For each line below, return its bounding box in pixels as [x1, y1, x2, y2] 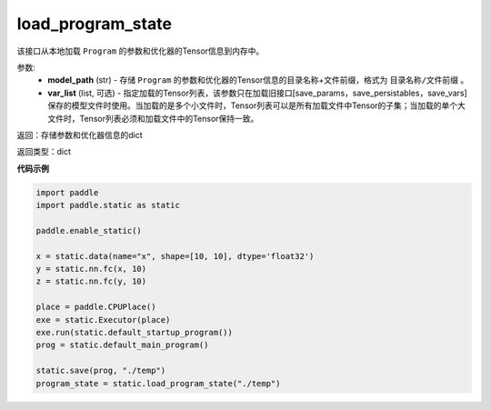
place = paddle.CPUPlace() [35, 302, 156, 313]
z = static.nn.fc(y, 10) [35, 276, 147, 286]
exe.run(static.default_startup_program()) [35, 327, 234, 337]
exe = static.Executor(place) [35, 315, 171, 325]
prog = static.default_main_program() [35, 340, 209, 350]
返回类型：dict [16, 146, 72, 157]
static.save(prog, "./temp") [35, 365, 166, 376]
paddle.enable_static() [35, 225, 143, 235]
